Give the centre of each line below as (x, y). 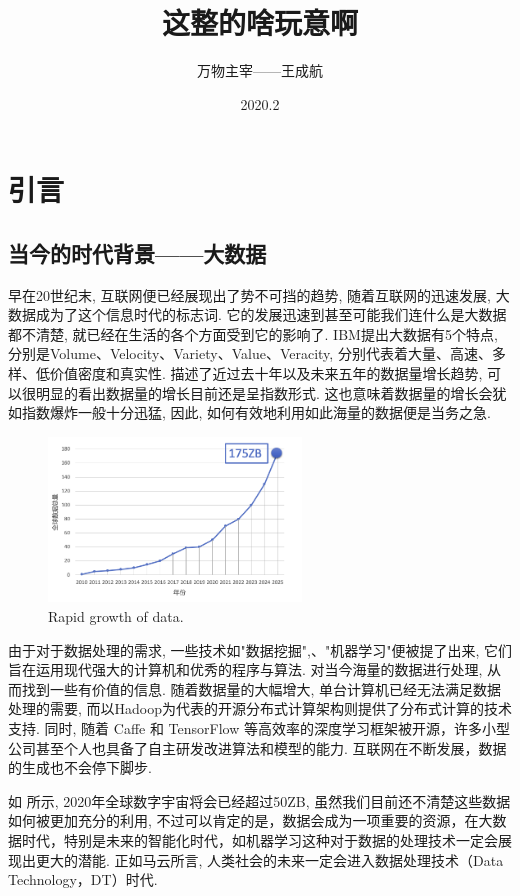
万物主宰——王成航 (260, 70)
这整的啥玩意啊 (259, 22)
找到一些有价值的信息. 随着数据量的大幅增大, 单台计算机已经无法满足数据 (261, 688)
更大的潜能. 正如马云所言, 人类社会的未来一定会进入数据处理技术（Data (269, 859)
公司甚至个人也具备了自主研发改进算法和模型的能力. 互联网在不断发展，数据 (257, 747)
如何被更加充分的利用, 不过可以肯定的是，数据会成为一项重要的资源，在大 (250, 820)
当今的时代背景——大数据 (137, 252)
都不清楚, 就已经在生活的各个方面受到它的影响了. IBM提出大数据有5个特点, (253, 333)
